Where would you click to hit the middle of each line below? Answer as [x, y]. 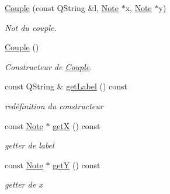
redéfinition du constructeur [54, 105]
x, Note [138, 8]
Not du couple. [31, 27]
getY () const [77, 164]
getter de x [24, 184]
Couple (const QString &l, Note [62, 8]
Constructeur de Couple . [48, 66]
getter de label [30, 145]
